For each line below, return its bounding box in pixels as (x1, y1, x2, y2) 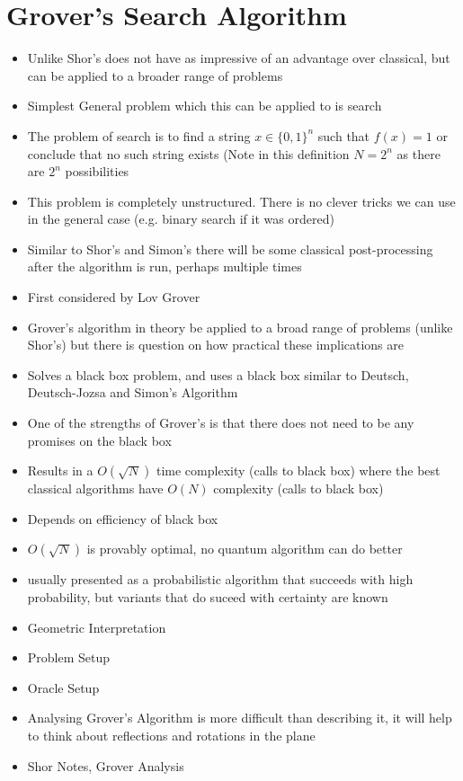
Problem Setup (27, 648, 111, 667)
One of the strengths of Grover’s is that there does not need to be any (27, 413, 414, 432)
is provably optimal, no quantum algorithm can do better (86, 539, 403, 558)
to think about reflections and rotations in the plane (27, 725, 316, 744)
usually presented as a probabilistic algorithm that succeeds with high (27, 570, 414, 589)
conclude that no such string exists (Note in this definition (27, 144, 350, 163)
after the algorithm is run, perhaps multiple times (27, 257, 302, 276)
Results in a (27, 461, 93, 480)
